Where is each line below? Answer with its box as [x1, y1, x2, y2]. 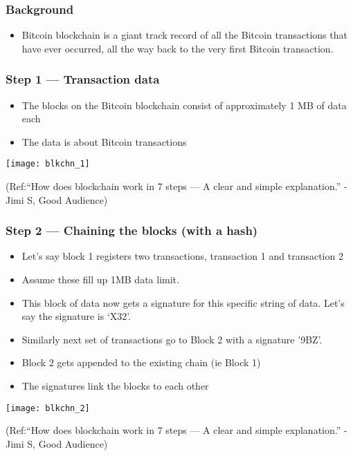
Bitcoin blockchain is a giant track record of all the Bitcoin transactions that [21, 28, 347, 42]
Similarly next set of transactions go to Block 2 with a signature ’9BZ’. [21, 332, 323, 346]
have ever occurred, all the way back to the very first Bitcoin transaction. [21, 41, 334, 55]
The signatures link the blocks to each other [21, 379, 209, 393]
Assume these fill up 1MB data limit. [21, 272, 179, 287]
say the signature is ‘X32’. [21, 309, 132, 323]
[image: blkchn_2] [6, 403, 90, 413]
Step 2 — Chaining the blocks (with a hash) [6, 222, 258, 239]
